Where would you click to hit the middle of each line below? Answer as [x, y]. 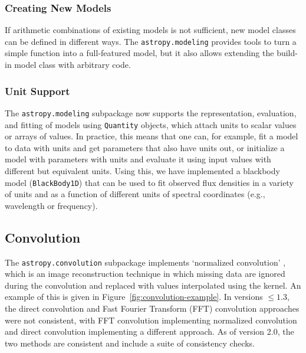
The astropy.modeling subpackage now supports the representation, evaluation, [151, 112]
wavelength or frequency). [51, 205]
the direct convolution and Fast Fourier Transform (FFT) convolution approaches [152, 308]
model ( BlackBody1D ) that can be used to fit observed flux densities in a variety [149, 182]
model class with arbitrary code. [73, 65]
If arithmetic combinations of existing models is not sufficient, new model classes [150, 30]
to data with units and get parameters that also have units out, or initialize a [145, 147]
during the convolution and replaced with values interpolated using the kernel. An [153, 285]
